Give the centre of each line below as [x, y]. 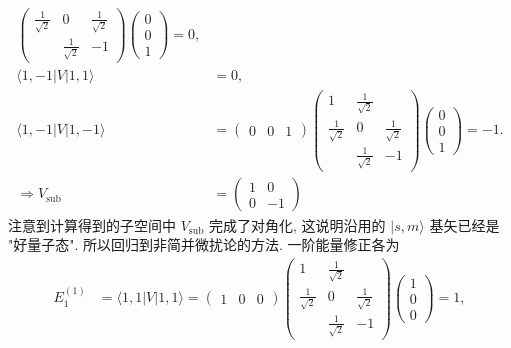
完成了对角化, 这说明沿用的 [297, 224]
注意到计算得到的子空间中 [92, 224]
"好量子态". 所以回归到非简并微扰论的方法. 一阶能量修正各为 [204, 244]
